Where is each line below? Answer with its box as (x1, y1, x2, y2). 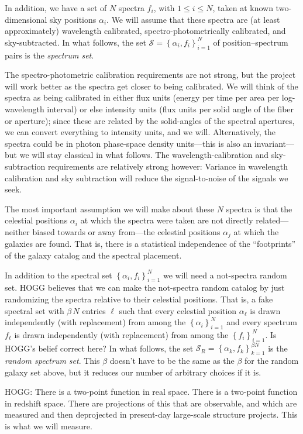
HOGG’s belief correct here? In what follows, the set (5, 342, 194, 354)
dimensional (5, 13, 47, 25)
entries (82, 304, 106, 316)
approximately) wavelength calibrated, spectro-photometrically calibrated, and (5, 25, 286, 37)
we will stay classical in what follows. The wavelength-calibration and (19, 149, 269, 161)
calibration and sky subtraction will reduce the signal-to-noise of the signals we (5, 171, 288, 184)
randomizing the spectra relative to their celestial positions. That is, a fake (5, 292, 273, 305)
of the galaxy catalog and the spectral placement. (5, 249, 182, 261)
